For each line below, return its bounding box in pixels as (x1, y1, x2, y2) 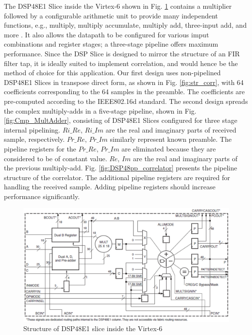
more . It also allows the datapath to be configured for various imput (4, 29, 209, 39)
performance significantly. (4, 191, 80, 201)
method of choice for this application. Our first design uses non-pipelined (4, 67, 221, 78)
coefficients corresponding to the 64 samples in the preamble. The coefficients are (4, 86, 245, 97)
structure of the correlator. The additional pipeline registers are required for (4, 172, 230, 182)
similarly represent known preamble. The (110, 134, 232, 144)
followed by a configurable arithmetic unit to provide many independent (4, 10, 218, 20)
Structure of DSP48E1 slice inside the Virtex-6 (23, 323, 163, 334)
